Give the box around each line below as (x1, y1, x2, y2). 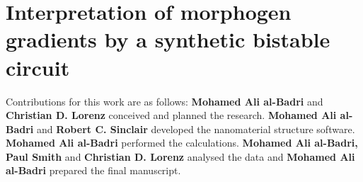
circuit (6, 52, 70, 81)
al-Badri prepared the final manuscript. (6, 163, 181, 178)
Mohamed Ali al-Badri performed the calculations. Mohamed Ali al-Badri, (6, 135, 358, 150)
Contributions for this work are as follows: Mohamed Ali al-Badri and (6, 93, 323, 108)
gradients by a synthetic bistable (6, 25, 330, 54)
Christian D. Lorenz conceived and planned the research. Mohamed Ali (6, 108, 337, 123)
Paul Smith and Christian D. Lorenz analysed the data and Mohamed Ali (6, 149, 355, 164)
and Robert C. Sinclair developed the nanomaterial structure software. (36, 121, 355, 136)
